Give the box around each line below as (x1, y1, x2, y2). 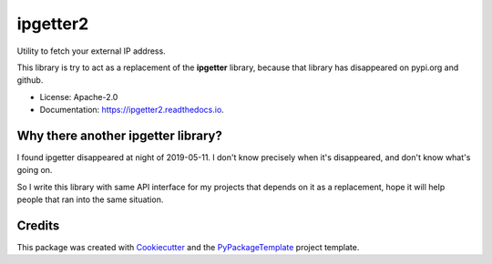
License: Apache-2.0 (39, 91, 118, 102)
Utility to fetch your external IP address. (16, 46, 166, 56)
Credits (16, 218, 60, 233)
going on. (16, 165, 53, 176)
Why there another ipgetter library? (16, 127, 223, 143)
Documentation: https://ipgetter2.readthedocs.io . (39, 105, 225, 116)
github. (16, 75, 44, 86)
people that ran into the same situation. (16, 194, 164, 205)
